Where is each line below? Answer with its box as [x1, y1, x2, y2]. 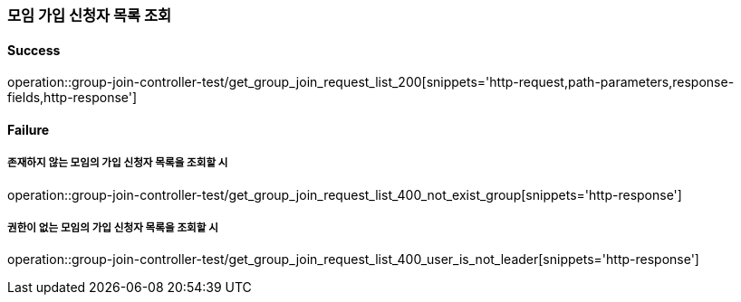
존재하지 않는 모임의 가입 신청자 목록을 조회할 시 [7, 156, 228, 170]
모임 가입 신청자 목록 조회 [7, 6, 172, 24]
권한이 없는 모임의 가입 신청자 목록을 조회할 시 [7, 222, 218, 234]
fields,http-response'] [7, 90, 138, 106]
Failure [7, 121, 50, 137]
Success [7, 42, 61, 58]
